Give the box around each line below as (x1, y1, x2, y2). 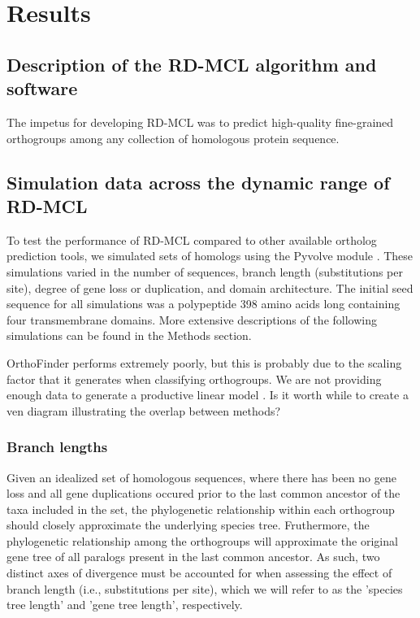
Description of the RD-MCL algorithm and (6, 51, 377, 76)
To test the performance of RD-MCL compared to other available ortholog (6, 231, 377, 248)
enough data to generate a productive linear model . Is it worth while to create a (6, 386, 409, 403)
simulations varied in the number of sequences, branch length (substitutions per (6, 263, 403, 280)
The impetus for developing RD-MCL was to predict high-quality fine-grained (6, 113, 394, 130)
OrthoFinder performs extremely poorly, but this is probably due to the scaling (6, 354, 402, 371)
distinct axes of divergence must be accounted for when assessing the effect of (6, 564, 392, 581)
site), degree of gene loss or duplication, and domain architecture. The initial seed (6, 279, 414, 296)
